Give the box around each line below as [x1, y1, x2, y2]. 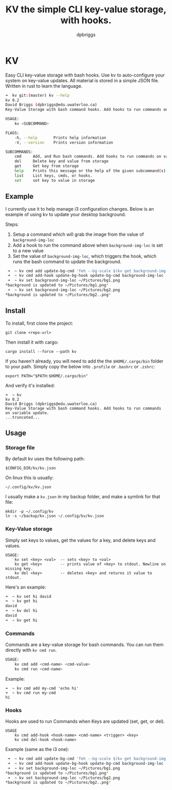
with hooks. [60, 14, 112, 26]
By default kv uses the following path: [5, 456, 85, 462]
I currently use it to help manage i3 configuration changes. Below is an [5, 205, 154, 212]
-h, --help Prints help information [14, 135, 106, 140]
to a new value [12, 248, 44, 254]
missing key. [5, 566, 33, 571]
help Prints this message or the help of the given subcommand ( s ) [14, 168, 166, 174]
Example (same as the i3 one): [5, 746, 69, 753]
